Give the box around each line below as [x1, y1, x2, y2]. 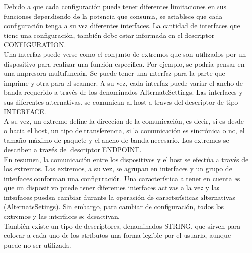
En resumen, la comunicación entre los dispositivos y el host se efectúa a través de [4, 154, 249, 164]
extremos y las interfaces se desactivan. [4, 211, 120, 221]
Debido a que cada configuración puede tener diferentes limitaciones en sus [4, 1, 226, 11]
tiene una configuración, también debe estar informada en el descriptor [4, 30, 215, 40]
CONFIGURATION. [4, 39, 66, 50]
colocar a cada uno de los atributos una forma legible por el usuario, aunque [4, 230, 231, 240]
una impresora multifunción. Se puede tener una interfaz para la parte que [4, 68, 225, 78]
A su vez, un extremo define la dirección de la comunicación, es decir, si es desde [4, 116, 244, 126]
